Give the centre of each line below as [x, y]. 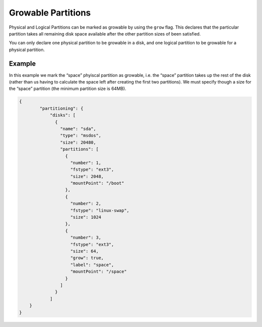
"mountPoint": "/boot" [98, 183]
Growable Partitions [50, 13]
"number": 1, [86, 163]
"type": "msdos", [81, 136]
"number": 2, [86, 204]
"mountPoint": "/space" [99, 272]
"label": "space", [92, 265]
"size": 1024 [86, 217]
